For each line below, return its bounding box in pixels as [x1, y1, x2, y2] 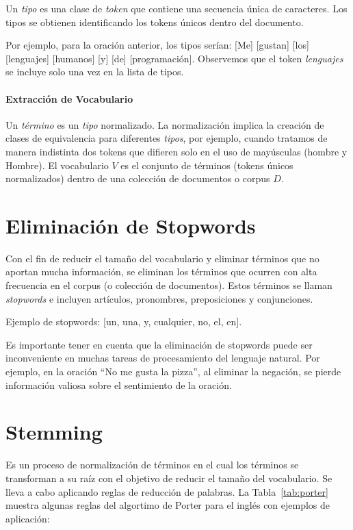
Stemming [5, 418, 103, 446]
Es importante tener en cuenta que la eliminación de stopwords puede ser [5, 337, 313, 351]
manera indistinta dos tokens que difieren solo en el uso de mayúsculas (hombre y [5, 144, 348, 158]
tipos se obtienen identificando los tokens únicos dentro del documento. [5, 14, 304, 29]
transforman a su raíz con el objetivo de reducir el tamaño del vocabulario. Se [5, 470, 332, 485]
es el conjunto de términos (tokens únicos [120, 157, 293, 172]
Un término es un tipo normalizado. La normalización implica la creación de [5, 117, 324, 131]
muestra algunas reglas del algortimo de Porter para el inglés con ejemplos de [5, 498, 330, 512]
